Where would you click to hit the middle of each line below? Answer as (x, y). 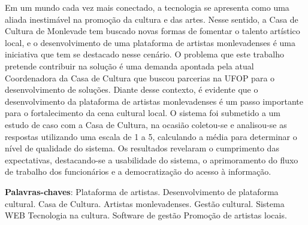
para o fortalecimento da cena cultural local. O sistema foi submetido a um (143, 113)
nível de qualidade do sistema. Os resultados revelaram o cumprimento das (142, 148)
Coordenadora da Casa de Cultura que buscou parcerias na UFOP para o (140, 77)
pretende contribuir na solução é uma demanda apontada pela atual (129, 66)
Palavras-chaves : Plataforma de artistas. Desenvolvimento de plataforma (142, 191)
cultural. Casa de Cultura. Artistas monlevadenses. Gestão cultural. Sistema (145, 203)
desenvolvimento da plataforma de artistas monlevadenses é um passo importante (154, 101)
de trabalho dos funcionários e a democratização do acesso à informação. (138, 171)
